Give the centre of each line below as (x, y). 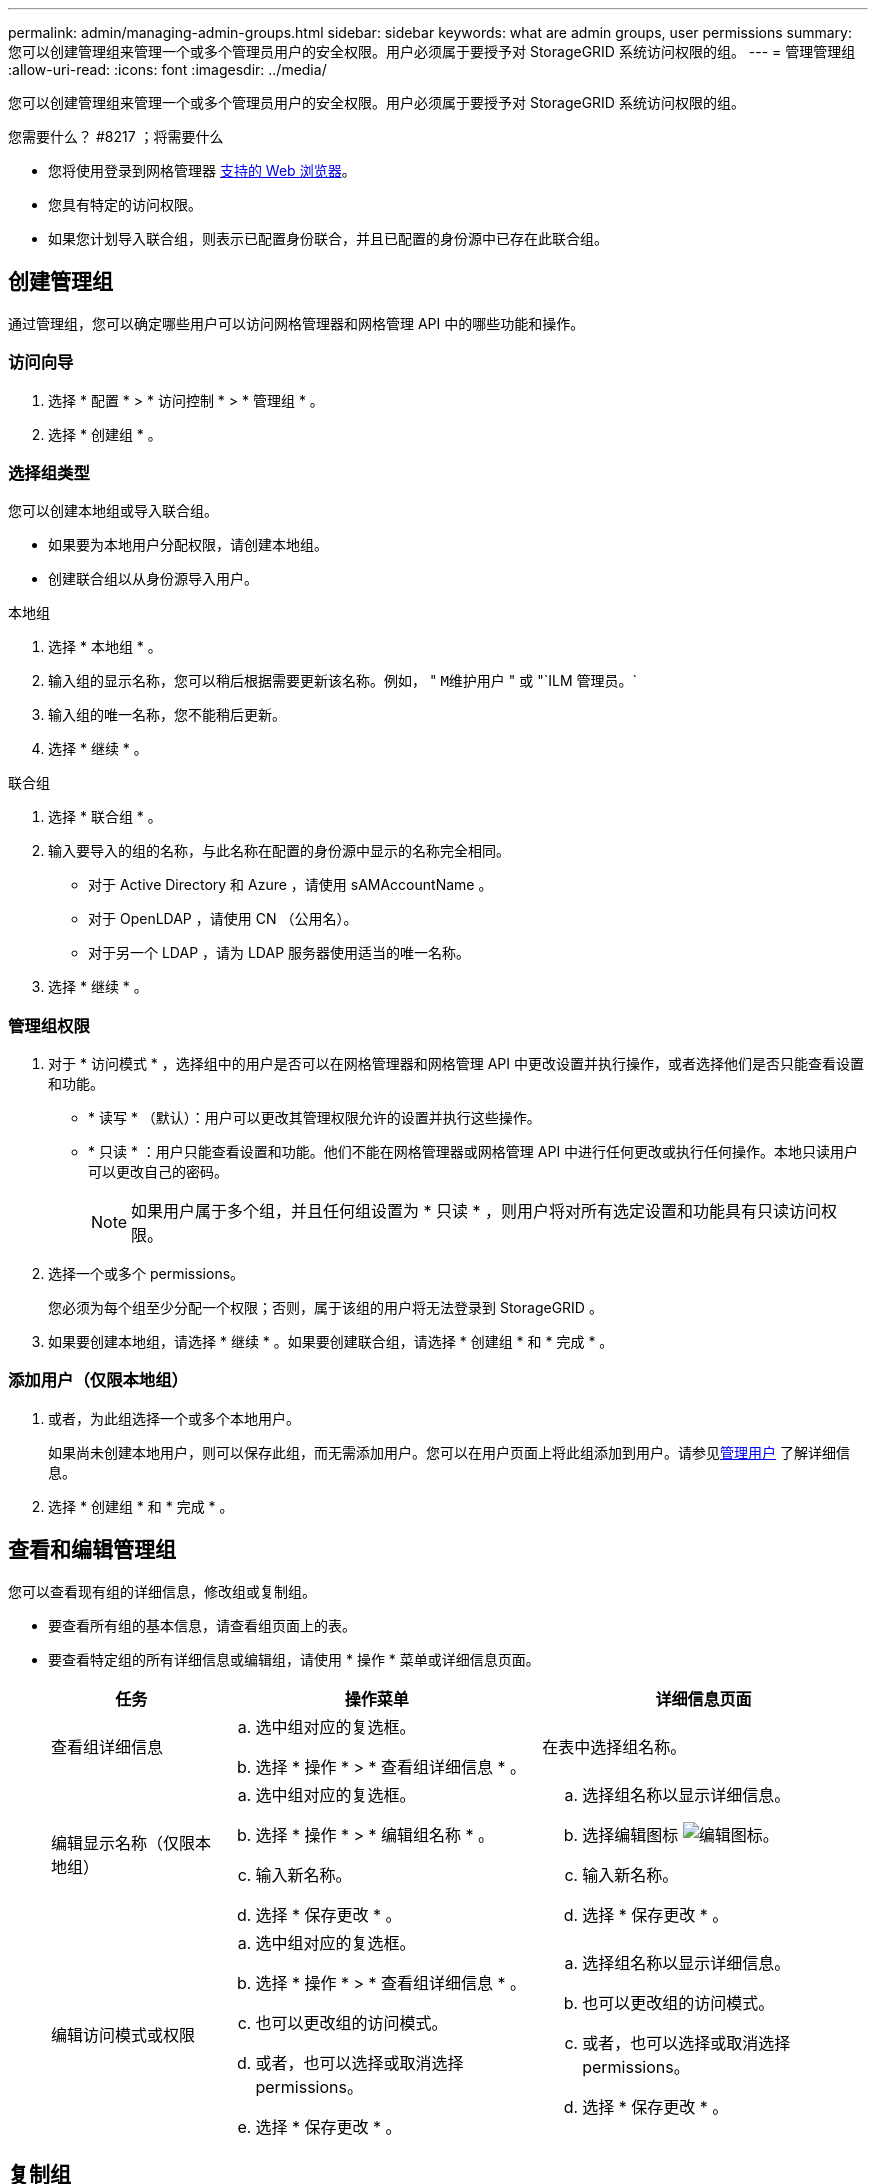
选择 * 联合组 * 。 (105, 817)
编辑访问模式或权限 (123, 2034)
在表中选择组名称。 (614, 1746)
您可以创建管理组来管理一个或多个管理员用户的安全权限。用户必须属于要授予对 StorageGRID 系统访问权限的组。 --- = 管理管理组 (432, 51)
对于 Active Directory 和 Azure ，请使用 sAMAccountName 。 (290, 885)
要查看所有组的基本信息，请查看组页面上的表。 (202, 1625)
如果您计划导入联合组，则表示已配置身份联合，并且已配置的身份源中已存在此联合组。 (328, 238)
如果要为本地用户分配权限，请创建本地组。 (188, 545)
